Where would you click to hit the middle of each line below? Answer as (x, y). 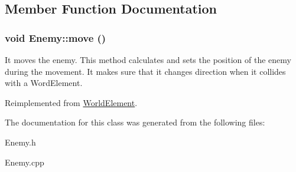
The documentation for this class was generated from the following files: (135, 122)
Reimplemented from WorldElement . (71, 102)
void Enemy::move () (56, 37)
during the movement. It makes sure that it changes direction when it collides (145, 71)
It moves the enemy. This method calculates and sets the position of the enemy (148, 59)
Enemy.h (20, 142)
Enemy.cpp (25, 162)
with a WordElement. (44, 83)
